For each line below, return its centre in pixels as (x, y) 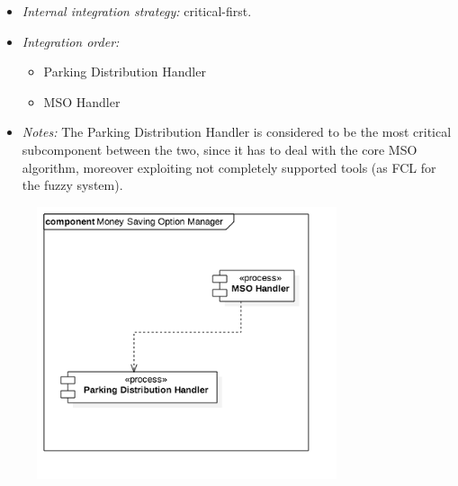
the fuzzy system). (72, 185)
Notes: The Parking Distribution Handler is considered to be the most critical (237, 132)
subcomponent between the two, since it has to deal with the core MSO (220, 149)
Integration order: (71, 41)
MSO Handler (82, 101)
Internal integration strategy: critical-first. (137, 11)
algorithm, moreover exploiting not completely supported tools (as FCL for (229, 167)
